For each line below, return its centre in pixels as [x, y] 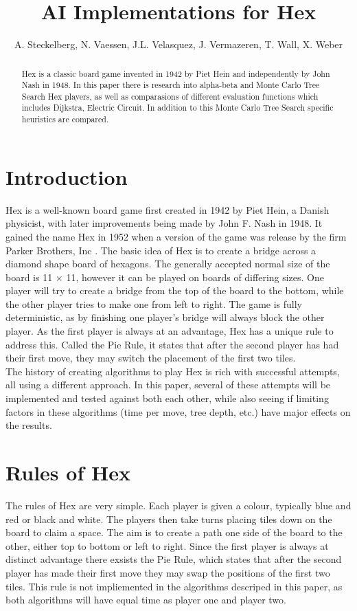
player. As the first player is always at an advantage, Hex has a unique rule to [170, 331]
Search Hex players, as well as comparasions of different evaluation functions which [170, 96]
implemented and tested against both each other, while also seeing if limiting [167, 398]
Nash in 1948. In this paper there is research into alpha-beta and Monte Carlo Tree [171, 85]
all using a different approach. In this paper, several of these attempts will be [168, 385]
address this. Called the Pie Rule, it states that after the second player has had [172, 344]
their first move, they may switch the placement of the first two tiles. [151, 358]
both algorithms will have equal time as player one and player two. [146, 600]
